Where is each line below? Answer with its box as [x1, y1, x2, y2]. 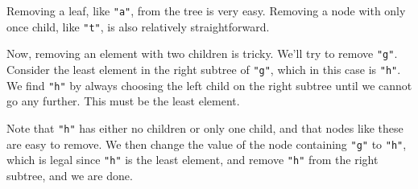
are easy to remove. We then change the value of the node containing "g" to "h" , [6, 135, 407, 152]
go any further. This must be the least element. [6, 92, 240, 109]
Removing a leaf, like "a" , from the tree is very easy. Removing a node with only [6, 2, 406, 18]
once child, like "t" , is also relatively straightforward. [6, 18, 270, 35]
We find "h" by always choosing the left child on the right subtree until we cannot [6, 76, 412, 93]
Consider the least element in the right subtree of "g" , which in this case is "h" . [6, 60, 401, 77]
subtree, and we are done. [6, 166, 133, 183]
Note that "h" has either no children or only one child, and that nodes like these [6, 119, 404, 136]
